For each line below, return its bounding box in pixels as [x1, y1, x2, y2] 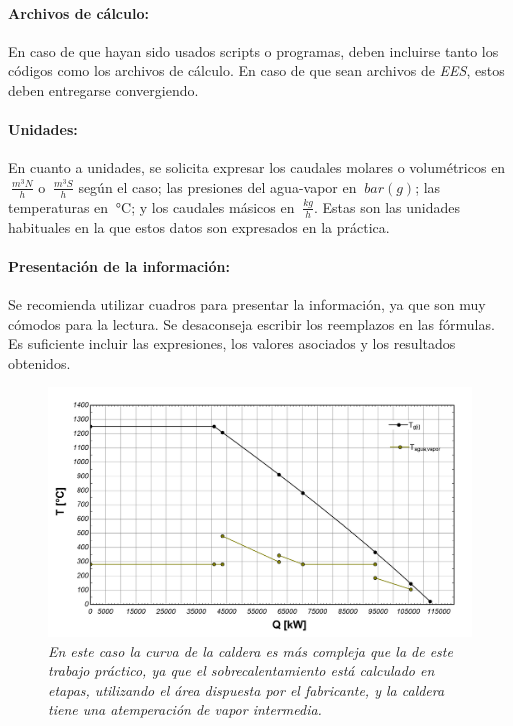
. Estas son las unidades [313, 196, 461, 217]
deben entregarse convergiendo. [8, 79, 199, 100]
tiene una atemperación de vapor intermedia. [48, 699, 322, 720]
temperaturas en [8, 196, 109, 217]
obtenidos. [8, 352, 71, 373]
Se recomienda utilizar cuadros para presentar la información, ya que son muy [8, 294, 486, 315]
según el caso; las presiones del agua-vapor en [78, 176, 357, 197]
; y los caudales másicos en [131, 196, 295, 217]
